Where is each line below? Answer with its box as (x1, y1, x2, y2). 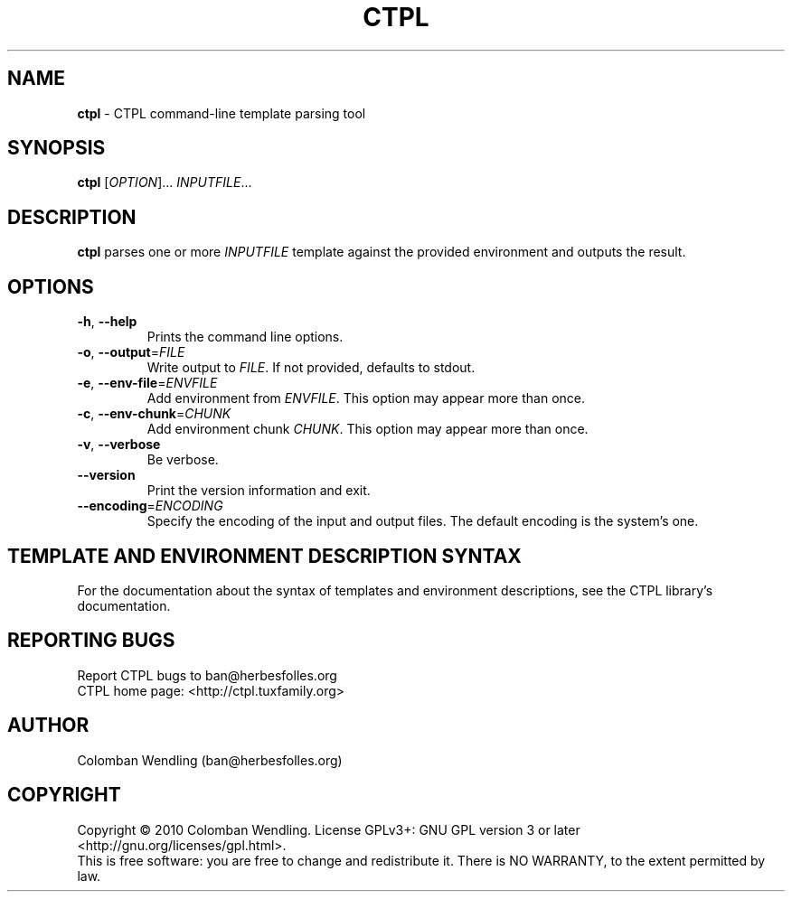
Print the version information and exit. (146, 482, 371, 499)
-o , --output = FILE (77, 344, 185, 361)
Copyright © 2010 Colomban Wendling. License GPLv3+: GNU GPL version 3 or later (77, 821, 580, 838)
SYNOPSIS (7, 136, 106, 160)
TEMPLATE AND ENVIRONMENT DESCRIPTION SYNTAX (7, 544, 522, 567)
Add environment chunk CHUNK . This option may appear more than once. (146, 421, 589, 437)
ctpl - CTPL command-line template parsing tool (77, 105, 366, 121)
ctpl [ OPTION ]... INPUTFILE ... (77, 174, 252, 191)
